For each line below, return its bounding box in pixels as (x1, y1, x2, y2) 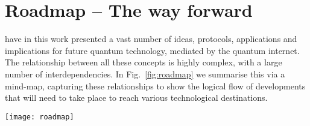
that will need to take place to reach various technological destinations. (5, 91, 268, 104)
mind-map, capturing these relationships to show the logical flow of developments (5, 79, 306, 92)
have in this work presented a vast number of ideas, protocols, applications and (5, 32, 297, 45)
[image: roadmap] (5, 112, 74, 121)
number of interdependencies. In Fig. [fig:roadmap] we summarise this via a (5, 67, 285, 80)
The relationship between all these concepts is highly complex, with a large (5, 56, 282, 68)
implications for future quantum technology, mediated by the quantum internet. (5, 44, 300, 56)
